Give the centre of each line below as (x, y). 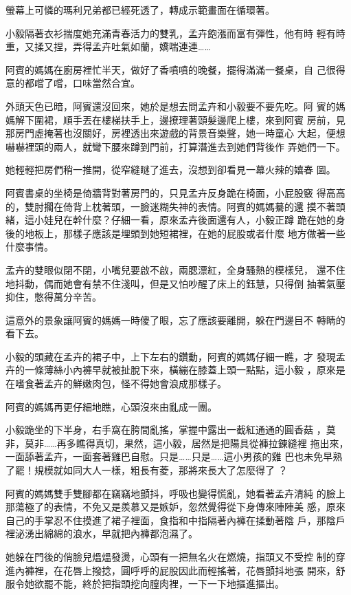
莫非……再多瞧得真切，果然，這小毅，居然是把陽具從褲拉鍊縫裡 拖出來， (186, 443)
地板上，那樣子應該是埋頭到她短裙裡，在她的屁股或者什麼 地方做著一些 (185, 233)
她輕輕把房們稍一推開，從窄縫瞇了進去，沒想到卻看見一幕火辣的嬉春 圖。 (171, 170)
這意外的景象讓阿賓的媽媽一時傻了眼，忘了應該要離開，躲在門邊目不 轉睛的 (175, 320)
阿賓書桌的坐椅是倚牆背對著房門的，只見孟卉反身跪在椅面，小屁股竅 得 (166, 192)
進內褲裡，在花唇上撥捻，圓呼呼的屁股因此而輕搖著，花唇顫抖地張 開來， (171, 570)
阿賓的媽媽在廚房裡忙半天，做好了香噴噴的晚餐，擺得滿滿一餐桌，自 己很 (171, 69)
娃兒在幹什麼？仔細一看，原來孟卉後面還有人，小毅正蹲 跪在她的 (190, 220)
